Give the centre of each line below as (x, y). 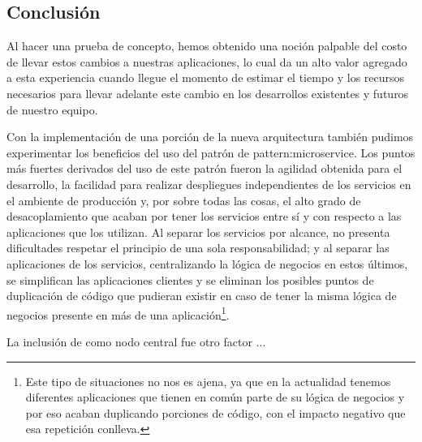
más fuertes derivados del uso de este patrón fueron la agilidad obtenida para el (205, 168)
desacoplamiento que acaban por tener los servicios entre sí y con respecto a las (204, 216)
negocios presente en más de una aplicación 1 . (118, 313)
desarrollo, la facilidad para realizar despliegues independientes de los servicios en (209, 184)
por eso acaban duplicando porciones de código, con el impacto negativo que (215, 412)
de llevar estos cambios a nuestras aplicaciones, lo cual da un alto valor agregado (207, 61)
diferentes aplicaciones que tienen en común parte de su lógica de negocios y (215, 397)
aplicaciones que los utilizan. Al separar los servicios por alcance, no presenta (198, 232)
